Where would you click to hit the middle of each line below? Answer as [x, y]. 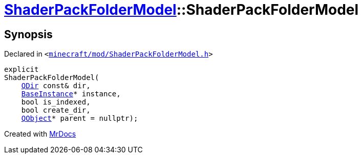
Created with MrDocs [40, 134]
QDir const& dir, [56, 86]
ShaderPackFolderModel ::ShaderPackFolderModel [182, 10]
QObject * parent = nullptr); [80, 118]
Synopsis [28, 34]
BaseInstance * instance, [71, 94]
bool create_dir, [56, 110]
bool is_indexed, [56, 102]
